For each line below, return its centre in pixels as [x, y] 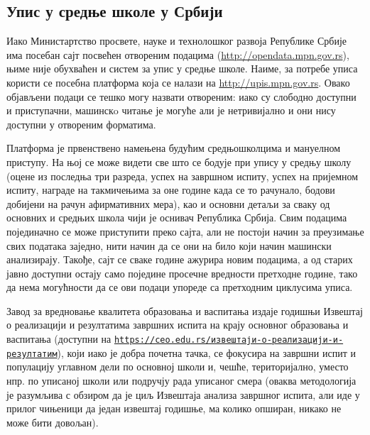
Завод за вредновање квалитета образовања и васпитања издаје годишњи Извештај [185, 310]
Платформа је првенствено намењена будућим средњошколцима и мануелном [174, 148]
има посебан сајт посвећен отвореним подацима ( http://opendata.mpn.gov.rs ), [178, 54]
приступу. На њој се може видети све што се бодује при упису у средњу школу [179, 161]
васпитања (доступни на [59, 339]
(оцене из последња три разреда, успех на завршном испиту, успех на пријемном [183, 176]
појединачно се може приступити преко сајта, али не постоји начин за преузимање [185, 231]
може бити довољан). [53, 422]
